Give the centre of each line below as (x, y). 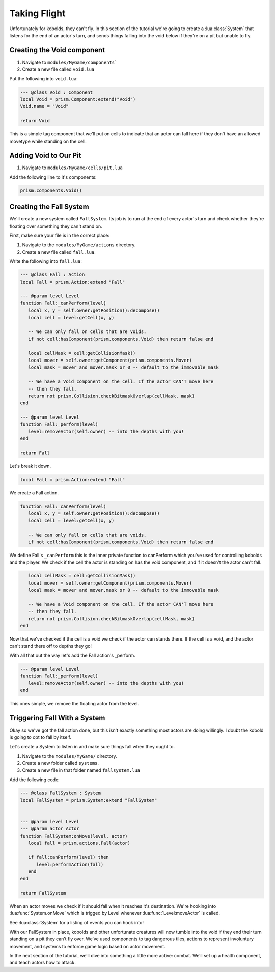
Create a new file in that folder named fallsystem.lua (81, 770)
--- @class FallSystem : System (61, 793)
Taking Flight (37, 13)
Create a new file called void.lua (58, 69)
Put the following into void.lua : (44, 78)
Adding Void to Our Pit (45, 156)
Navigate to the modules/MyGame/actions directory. (79, 245)
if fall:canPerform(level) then (68, 857)
